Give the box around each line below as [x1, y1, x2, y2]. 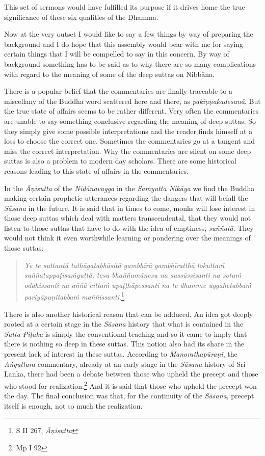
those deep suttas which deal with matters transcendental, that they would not [4, 212, 251, 223]
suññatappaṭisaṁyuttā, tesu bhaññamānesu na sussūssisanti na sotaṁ [24, 270, 241, 280]
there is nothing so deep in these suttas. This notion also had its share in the [4, 338, 245, 349]
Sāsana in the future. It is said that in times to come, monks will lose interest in [4, 202, 255, 213]
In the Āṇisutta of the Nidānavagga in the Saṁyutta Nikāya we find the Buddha [4, 182, 255, 193]
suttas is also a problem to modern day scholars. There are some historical [4, 155, 236, 166]
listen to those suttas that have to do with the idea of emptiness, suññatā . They [4, 222, 254, 233]
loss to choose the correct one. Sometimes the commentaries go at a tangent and [4, 136, 255, 146]
